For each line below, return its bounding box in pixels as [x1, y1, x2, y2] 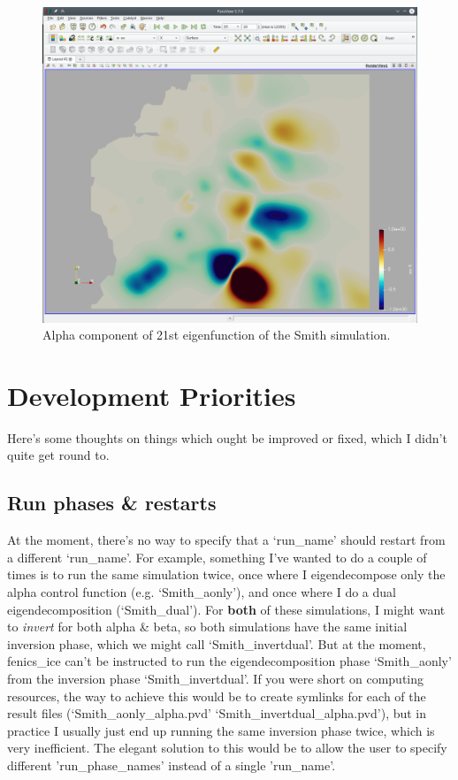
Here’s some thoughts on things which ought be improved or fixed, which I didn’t [7, 428, 447, 447]
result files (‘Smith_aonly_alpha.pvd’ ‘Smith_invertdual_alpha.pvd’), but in [7, 704, 427, 723]
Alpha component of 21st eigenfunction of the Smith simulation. [42, 325, 391, 344]
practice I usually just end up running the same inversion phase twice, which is [7, 721, 435, 739]
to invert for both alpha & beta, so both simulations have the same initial [7, 617, 408, 636]
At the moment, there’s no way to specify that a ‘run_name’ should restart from [7, 531, 446, 549]
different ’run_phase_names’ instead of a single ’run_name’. [7, 755, 336, 774]
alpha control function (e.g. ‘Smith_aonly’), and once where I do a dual [7, 582, 396, 600]
